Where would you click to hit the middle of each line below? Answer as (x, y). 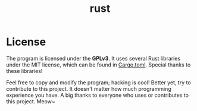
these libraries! (24, 71)
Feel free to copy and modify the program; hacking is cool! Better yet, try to (99, 83)
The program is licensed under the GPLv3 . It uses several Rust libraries (93, 58)
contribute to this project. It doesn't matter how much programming (89, 88)
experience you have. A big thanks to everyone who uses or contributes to (98, 95)
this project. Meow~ (31, 101)
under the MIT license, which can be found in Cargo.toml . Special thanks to (98, 65)
